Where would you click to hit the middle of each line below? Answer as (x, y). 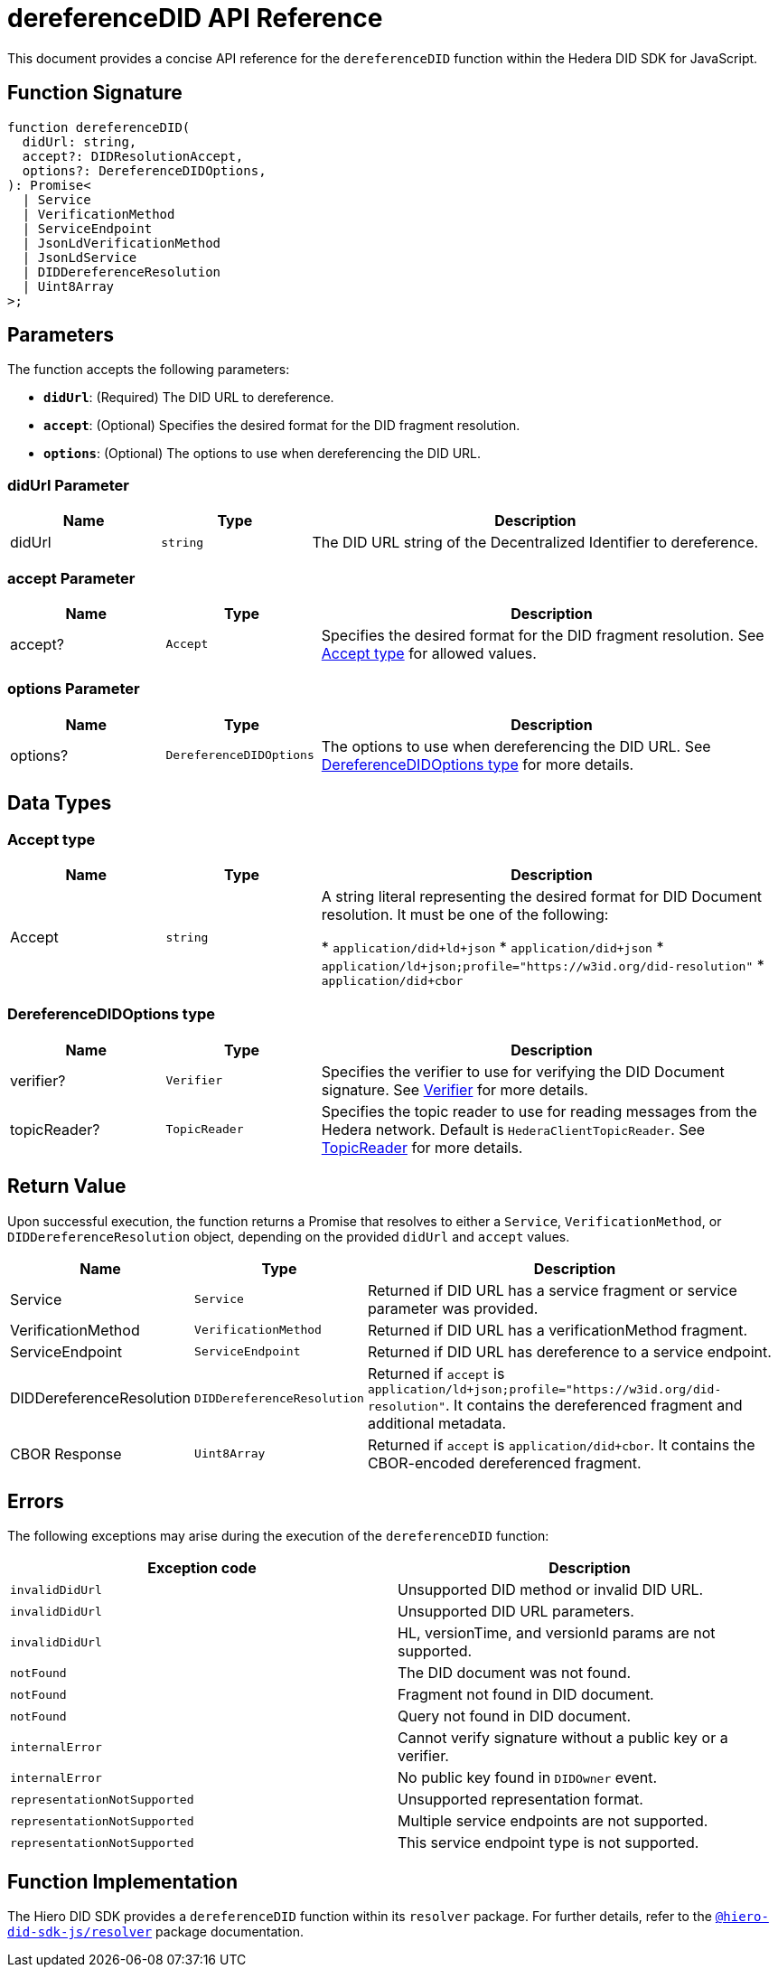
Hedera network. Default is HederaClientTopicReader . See (513, 1129)
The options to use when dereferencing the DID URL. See (516, 746)
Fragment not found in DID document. (526, 1695)
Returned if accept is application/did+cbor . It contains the (561, 1444)
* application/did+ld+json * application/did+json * (492, 947)
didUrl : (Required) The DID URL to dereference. (189, 398)
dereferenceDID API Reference (195, 18)
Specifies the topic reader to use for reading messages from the (539, 1111)
